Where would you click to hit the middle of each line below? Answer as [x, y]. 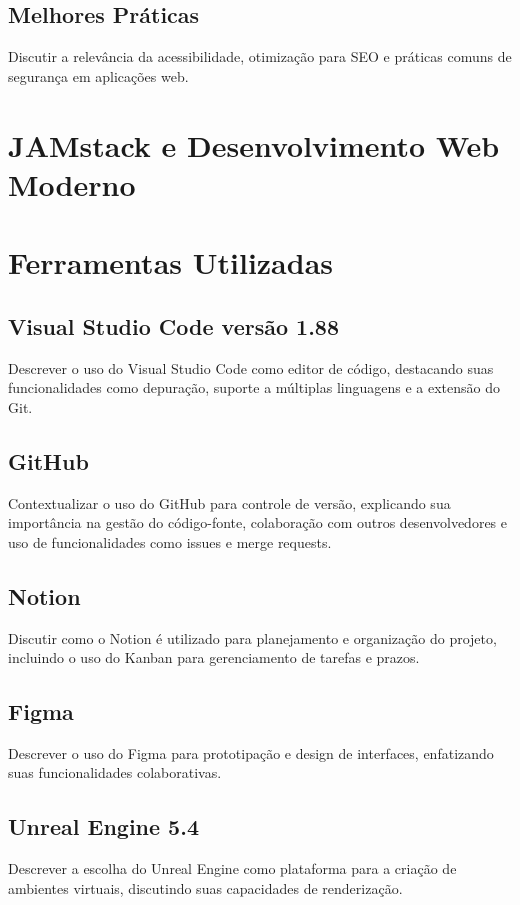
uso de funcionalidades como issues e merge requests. [170, 541]
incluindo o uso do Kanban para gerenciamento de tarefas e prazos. [214, 657]
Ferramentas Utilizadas [171, 262]
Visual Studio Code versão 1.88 [173, 325]
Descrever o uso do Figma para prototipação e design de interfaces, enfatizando [251, 752]
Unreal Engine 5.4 [103, 826]
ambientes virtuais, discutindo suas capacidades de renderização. [205, 887]
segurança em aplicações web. [98, 75]
